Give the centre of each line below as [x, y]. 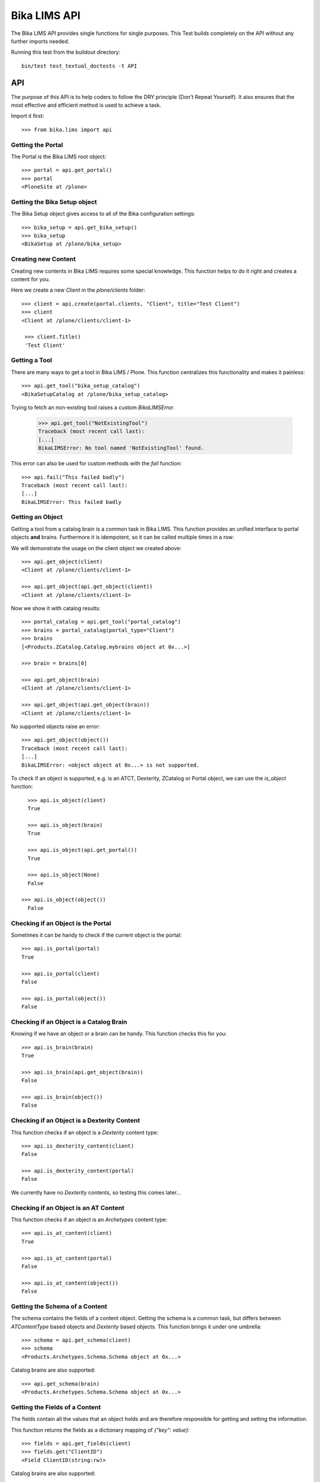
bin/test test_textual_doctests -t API [79, 66]
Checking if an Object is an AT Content [68, 1208]
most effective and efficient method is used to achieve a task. [86, 105]
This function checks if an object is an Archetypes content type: [89, 1220]
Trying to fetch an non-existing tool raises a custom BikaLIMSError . [93, 407]
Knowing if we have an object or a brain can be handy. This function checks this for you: [119, 1034]
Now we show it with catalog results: [56, 608]
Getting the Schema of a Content [59, 1306]
